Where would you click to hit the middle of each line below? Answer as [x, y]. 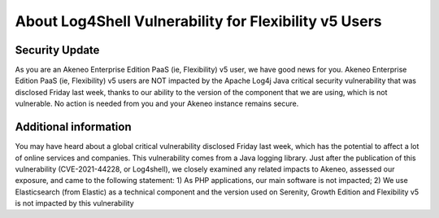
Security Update [57, 50]
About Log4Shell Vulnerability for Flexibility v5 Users [198, 21]
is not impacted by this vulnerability [74, 203]
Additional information [73, 127]
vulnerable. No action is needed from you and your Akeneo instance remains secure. [157, 104]
